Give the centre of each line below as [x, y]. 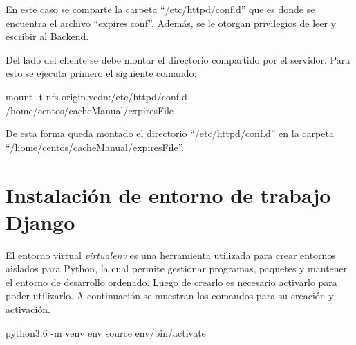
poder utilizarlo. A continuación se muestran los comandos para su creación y [170, 295]
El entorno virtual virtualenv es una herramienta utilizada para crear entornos [171, 255]
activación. [28, 309]
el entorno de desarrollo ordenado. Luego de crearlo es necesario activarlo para [171, 282]
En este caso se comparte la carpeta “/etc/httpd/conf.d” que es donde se [160, 9]
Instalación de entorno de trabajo [168, 194]
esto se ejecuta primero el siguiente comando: [101, 73]
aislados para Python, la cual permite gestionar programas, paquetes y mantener [177, 268]
